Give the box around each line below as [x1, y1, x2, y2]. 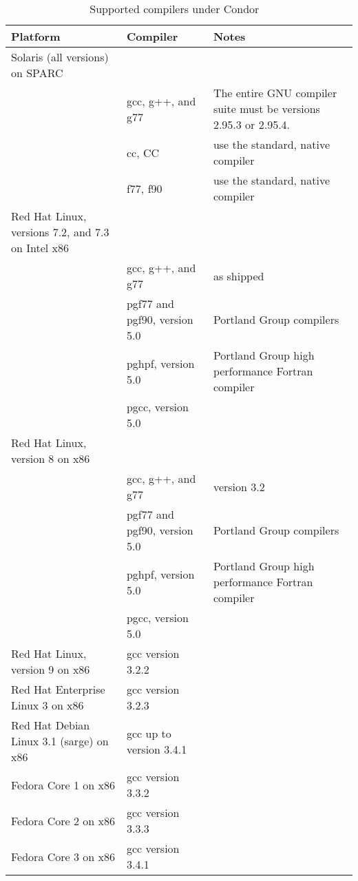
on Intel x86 [11, 240, 70, 256]
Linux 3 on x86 [11, 697, 84, 713]
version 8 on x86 [11, 450, 90, 466]
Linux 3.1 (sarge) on [11, 733, 109, 749]
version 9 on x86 [11, 661, 90, 677]
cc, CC [126, 144, 160, 160]
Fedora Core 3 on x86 [11, 848, 115, 864]
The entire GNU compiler [213, 85, 337, 101]
